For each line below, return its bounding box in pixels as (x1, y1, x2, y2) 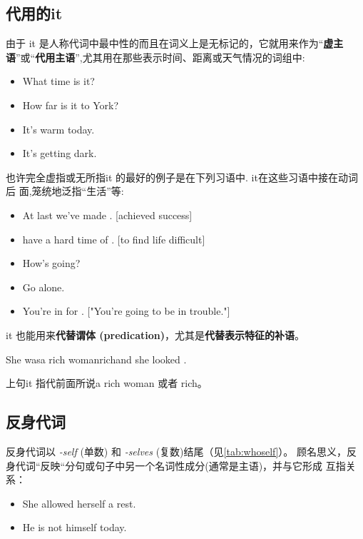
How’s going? (22, 256, 81, 271)
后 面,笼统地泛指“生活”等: (6, 183, 124, 198)
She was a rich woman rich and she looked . (6, 351, 187, 366)
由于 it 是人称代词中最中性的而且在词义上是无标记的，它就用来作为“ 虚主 (6, 36, 344, 51)
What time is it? (22, 74, 95, 89)
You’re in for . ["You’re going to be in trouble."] (22, 303, 230, 318)
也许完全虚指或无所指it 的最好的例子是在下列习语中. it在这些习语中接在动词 (6, 169, 358, 184)
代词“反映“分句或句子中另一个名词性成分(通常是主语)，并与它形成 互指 (15, 458, 346, 473)
